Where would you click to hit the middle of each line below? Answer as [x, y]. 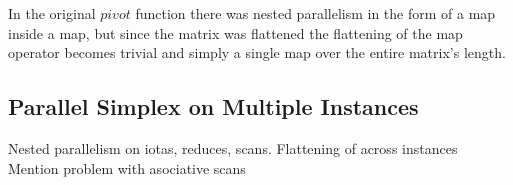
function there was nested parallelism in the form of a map [315, 13]
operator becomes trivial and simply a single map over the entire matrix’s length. [257, 52]
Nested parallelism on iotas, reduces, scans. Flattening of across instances [233, 147]
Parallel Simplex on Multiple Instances [213, 106]
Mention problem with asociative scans [127, 167]
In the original [52, 13]
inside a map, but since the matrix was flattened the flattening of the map [235, 32]
